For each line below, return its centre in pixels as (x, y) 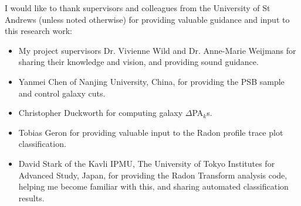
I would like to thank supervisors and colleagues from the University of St (138, 8)
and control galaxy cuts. (62, 93)
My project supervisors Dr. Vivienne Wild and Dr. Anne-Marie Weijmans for (157, 50)
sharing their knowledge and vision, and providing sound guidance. (138, 62)
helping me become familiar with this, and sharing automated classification (153, 186)
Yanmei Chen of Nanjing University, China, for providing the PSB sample (151, 81)
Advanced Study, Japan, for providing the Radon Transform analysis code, (153, 175)
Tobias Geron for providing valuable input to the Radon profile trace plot (151, 132)
